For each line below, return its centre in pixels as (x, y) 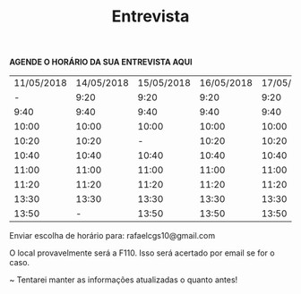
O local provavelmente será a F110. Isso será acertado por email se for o (142, 253)
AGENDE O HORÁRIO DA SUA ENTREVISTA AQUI (101, 62)
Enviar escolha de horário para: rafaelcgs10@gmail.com (112, 236)
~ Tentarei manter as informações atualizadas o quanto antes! (124, 280)
